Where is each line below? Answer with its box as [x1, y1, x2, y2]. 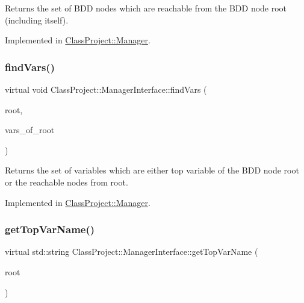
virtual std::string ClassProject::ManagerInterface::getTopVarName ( [5, 245, 258, 258]
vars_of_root [5, 123, 55, 136]
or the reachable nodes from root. [5, 175, 128, 188]
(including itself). [5, 13, 69, 26]
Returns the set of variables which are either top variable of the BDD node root [5, 164, 299, 176]
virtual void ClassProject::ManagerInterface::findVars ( [5, 83, 207, 95]
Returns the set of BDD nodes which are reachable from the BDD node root [5, 2, 287, 14]
